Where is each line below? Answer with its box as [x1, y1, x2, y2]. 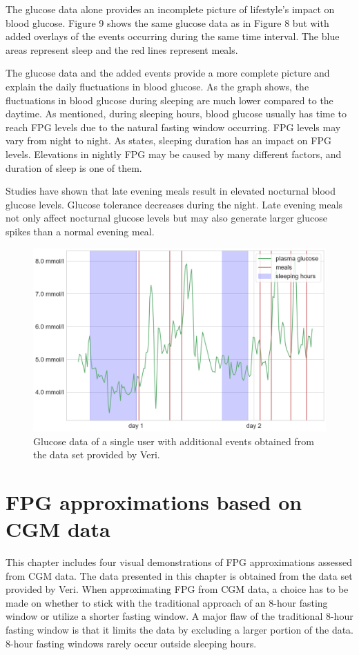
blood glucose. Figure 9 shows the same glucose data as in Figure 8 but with [6, 15, 329, 30]
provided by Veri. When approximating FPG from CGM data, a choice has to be [6, 582, 349, 596]
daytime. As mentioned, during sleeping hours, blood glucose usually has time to [6, 106, 347, 121]
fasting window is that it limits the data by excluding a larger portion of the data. [6, 622, 353, 636]
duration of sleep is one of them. [6, 160, 142, 175]
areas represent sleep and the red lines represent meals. [6, 42, 238, 57]
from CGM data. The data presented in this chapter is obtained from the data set [6, 568, 353, 583]
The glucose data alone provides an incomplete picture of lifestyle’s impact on [6, 2, 335, 16]
